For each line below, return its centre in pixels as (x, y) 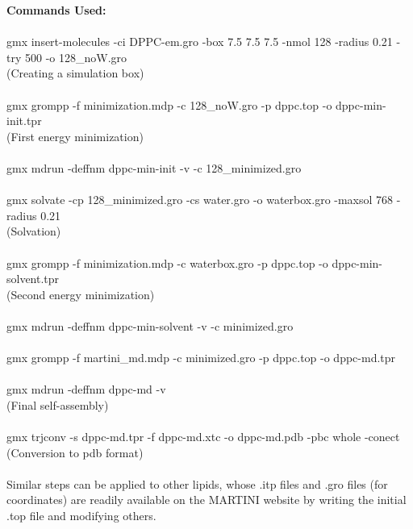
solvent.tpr (33, 279)
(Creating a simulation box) (75, 73)
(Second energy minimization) (81, 294)
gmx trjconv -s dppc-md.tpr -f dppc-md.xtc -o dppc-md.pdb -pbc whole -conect (203, 437)
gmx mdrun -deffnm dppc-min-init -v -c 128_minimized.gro (154, 167)
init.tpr (24, 121)
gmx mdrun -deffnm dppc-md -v (86, 389)
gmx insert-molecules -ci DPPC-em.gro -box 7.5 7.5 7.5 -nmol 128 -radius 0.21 (200, 42)
